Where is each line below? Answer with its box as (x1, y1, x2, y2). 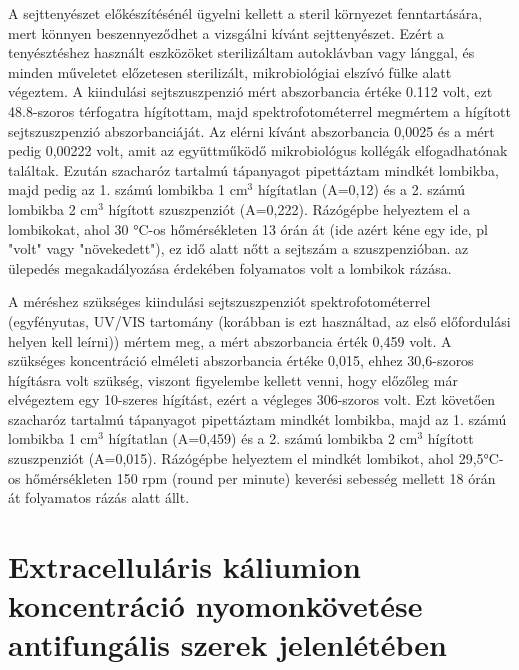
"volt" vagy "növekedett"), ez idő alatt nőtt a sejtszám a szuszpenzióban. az (8, 238, 469, 259)
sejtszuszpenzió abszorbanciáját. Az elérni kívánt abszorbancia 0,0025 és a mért (8, 120, 495, 141)
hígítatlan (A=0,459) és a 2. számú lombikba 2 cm (108, 428, 418, 449)
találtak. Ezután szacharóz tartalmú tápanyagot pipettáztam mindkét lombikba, (8, 159, 499, 180)
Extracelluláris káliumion (8, 546, 361, 587)
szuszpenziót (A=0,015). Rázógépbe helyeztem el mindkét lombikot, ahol (8, 448, 454, 469)
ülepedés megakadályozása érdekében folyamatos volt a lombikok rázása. (8, 257, 452, 278)
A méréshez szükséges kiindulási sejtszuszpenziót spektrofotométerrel (8, 291, 431, 312)
